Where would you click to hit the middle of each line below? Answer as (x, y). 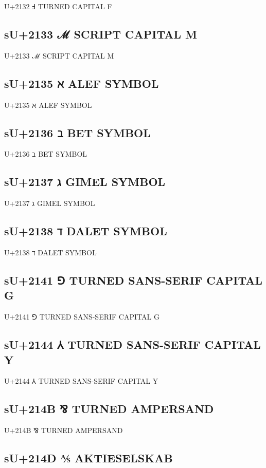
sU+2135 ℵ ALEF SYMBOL (82, 83)
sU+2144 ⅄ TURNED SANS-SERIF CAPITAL (132, 344)
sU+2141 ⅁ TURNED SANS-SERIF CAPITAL (134, 280)
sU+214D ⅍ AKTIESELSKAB (88, 458)
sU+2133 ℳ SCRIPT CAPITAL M (101, 34)
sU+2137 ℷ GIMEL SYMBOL (85, 182)
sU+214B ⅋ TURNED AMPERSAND (109, 409)
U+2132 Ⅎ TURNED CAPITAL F (58, 6)
